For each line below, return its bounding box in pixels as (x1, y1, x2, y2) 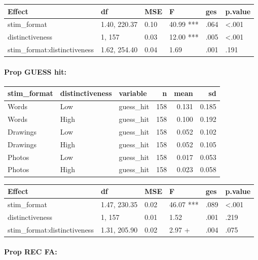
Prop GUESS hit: (4, 66, 67, 77)
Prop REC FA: (4, 246, 57, 257)
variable (119, 88, 147, 99)
